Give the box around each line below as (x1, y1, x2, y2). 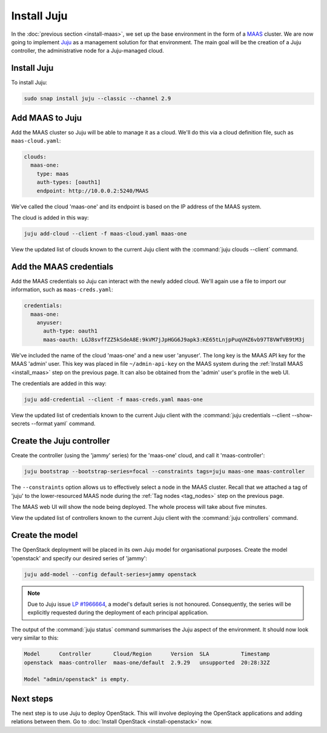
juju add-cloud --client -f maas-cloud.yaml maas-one (24, 230, 187, 237)
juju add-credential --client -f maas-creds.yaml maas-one (24, 396, 203, 403)
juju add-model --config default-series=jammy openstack (24, 571, 197, 578)
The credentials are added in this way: (11, 380, 107, 387)
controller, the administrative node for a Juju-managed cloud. (11, 47, 164, 55)
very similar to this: (11, 634, 59, 642)
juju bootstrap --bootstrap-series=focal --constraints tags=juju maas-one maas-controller (24, 468, 305, 475)
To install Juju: (11, 79, 48, 86)
